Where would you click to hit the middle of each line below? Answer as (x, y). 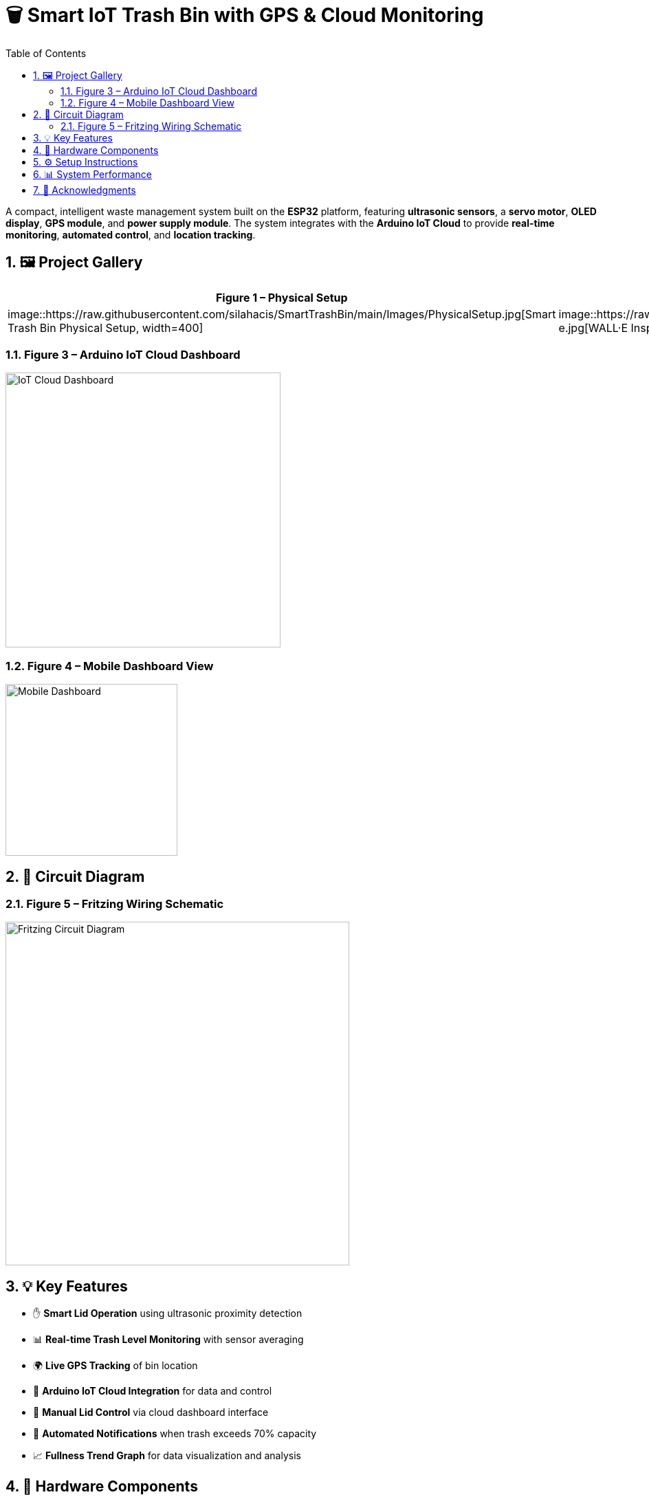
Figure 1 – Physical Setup (282, 297)
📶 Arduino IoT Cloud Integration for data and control (153, 1391)
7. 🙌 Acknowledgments (85, 190)
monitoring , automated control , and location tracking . (131, 234)
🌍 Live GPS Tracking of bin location (115, 1366)
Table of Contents (46, 53)
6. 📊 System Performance (92, 174)
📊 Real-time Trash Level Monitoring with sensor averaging (168, 1340)
